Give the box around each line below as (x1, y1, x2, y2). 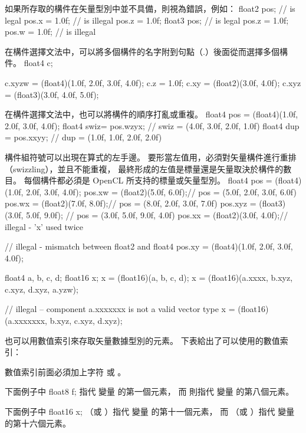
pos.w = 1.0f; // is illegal (5, 25, 96, 38)
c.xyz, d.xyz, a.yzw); (5, 283, 78, 295)
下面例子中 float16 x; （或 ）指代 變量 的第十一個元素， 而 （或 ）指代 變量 (5, 405, 295, 418)
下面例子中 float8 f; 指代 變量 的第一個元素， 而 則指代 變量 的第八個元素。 (5, 385, 294, 398)
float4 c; (24, 57, 53, 69)
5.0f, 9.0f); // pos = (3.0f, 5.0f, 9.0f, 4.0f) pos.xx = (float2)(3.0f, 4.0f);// (26, 208, 288, 221)
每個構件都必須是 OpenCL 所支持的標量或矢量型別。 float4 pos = (24, 174, 272, 186)
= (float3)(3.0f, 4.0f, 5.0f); (5, 88, 99, 100)
